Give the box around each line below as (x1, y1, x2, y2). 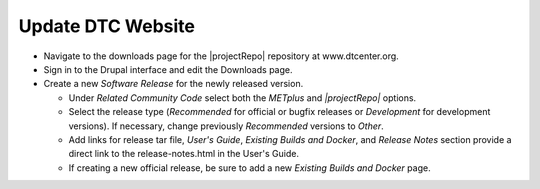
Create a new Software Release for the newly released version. (43, 78, 304, 90)
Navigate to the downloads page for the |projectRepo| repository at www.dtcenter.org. (43, 50, 399, 62)
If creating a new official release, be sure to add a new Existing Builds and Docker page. (68, 161, 431, 174)
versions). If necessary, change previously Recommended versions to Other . (68, 120, 384, 132)
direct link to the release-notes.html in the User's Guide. (68, 148, 300, 160)
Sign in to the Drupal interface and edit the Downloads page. (43, 63, 293, 75)
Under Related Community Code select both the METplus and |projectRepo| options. (68, 91, 417, 104)
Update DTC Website (18, 15, 195, 37)
